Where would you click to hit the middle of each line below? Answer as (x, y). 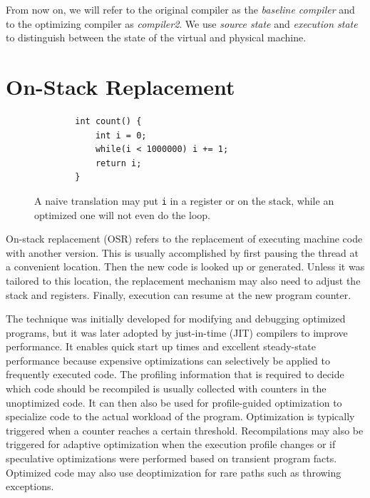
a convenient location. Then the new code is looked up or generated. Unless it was (185, 266)
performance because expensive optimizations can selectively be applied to (168, 360)
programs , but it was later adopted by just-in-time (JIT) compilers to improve (177, 332)
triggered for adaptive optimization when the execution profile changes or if (171, 444)
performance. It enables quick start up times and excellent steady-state (161, 346)
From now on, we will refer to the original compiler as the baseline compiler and (180, 9)
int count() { (108, 121)
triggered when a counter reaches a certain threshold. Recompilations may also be (185, 430)
